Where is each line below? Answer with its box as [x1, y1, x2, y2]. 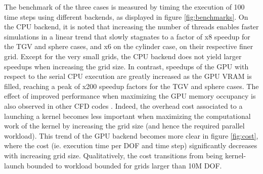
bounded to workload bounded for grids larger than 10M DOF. [26, 160, 222, 170]
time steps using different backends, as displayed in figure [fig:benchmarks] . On [4, 11, 248, 22]
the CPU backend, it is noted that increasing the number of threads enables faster [4, 21, 259, 32]
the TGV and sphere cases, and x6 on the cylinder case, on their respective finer [4, 41, 253, 52]
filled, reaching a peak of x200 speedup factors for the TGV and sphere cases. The [4, 80, 259, 91]
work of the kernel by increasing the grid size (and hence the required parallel [4, 120, 245, 131]
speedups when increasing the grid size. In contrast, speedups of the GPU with [4, 61, 249, 71]
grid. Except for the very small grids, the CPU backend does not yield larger [4, 51, 242, 61]
